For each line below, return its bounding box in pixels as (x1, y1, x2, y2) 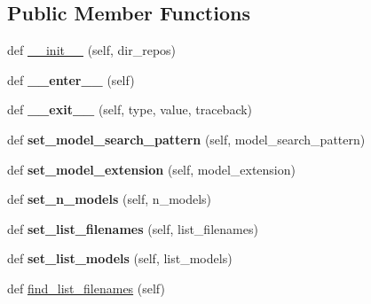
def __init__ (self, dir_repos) (7, 41, 177, 59)
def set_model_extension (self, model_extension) (7, 160, 296, 178)
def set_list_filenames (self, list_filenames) (7, 219, 258, 238)
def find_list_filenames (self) (7, 278, 165, 297)
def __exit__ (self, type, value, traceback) (7, 100, 253, 119)
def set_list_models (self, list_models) (7, 249, 233, 268)
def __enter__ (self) (7, 70, 135, 89)
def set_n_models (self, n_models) (7, 190, 212, 208)
